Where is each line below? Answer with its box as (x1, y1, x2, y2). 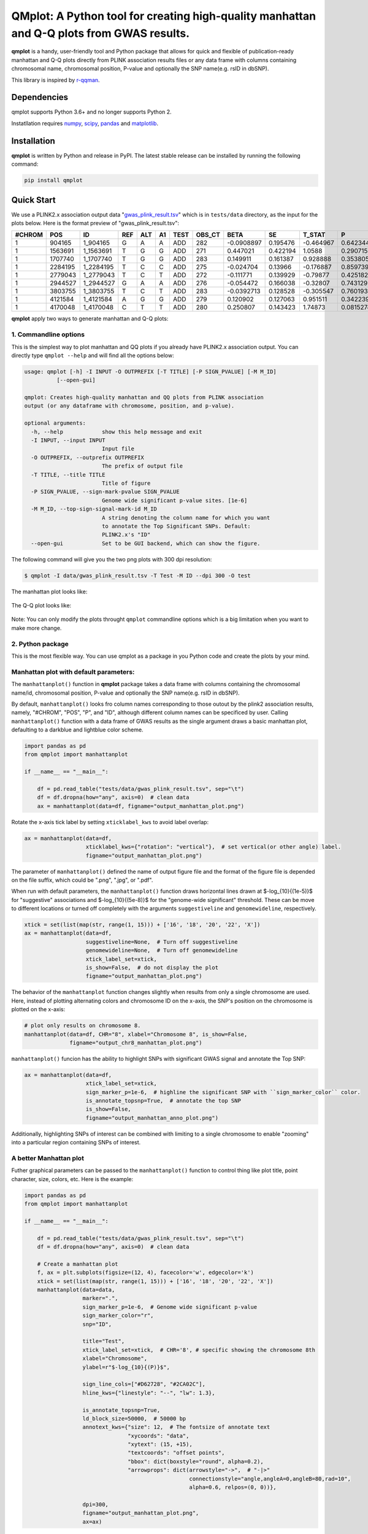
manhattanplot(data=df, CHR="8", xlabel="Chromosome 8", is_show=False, (24, 1031, 248, 1038)
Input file (101, 445, 135, 452)
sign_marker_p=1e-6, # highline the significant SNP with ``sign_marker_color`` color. (85, 1089, 361, 1095)
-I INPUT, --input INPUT (31, 437, 105, 444)
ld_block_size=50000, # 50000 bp (82, 1415, 186, 1422)
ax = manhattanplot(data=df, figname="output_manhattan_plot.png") (37, 803, 245, 809)
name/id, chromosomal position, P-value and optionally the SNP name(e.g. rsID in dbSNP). (11, 689, 240, 696)
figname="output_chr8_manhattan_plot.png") (69, 1039, 202, 1046)
